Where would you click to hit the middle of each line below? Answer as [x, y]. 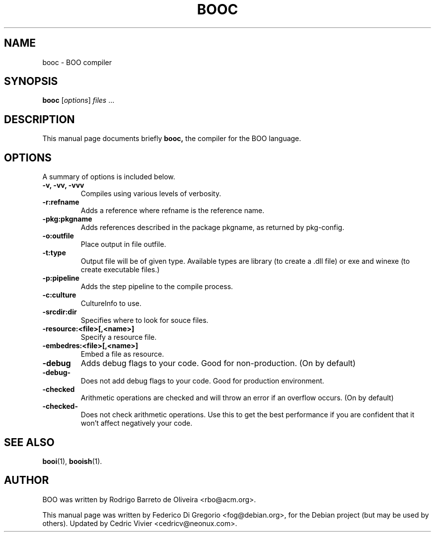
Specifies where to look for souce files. [145, 320]
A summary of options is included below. [109, 177]
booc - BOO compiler [77, 62]
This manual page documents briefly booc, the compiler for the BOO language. [172, 139]
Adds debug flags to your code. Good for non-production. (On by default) [218, 363]
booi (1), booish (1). [72, 461]
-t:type [54, 253]
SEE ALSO [29, 442]
